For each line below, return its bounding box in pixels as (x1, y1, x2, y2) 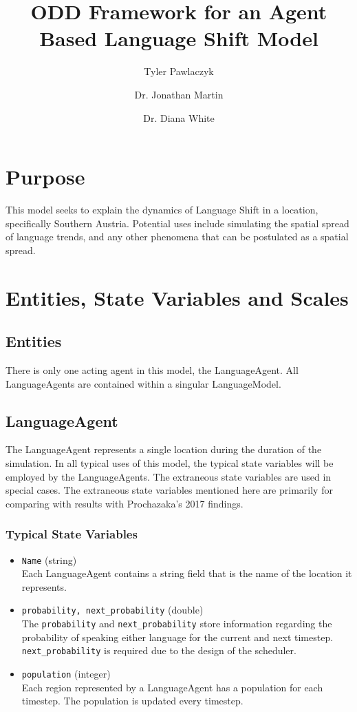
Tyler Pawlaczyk (144, 64, 214, 78)
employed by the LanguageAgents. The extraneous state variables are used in (6, 469, 332, 483)
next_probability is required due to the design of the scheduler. (21, 643, 296, 658)
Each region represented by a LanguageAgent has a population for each (21, 680, 323, 694)
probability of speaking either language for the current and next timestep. (21, 629, 334, 644)
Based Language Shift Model (39, 24, 318, 52)
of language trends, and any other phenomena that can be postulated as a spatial (6, 229, 349, 244)
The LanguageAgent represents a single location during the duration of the (6, 442, 322, 457)
